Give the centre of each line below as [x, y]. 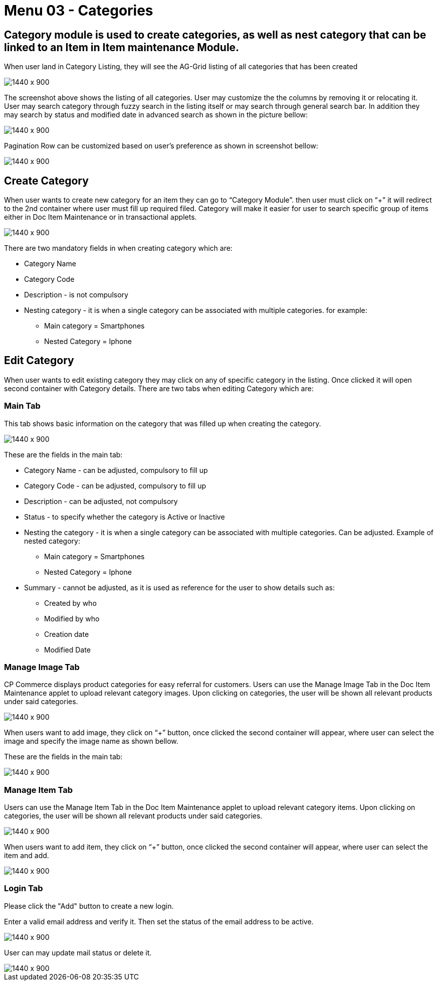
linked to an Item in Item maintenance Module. [122, 47]
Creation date [67, 634]
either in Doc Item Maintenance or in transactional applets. [100, 217]
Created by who [70, 603]
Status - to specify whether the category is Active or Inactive [125, 517]
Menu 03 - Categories [79, 11]
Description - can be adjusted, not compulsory [101, 501]
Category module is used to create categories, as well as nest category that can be [215, 35]
